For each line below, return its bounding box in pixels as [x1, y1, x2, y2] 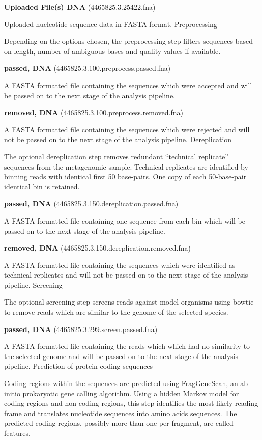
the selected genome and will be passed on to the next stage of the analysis [4, 350, 239, 361]
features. [4, 428, 31, 438]
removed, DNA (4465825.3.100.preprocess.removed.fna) [4, 107, 184, 118]
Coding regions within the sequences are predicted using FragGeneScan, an [4, 378, 238, 389]
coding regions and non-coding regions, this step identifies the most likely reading [4, 398, 258, 408]
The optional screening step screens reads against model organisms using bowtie [4, 296, 254, 307]
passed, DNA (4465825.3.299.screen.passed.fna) [4, 323, 158, 334]
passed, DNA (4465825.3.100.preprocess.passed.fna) [4, 63, 171, 73]
